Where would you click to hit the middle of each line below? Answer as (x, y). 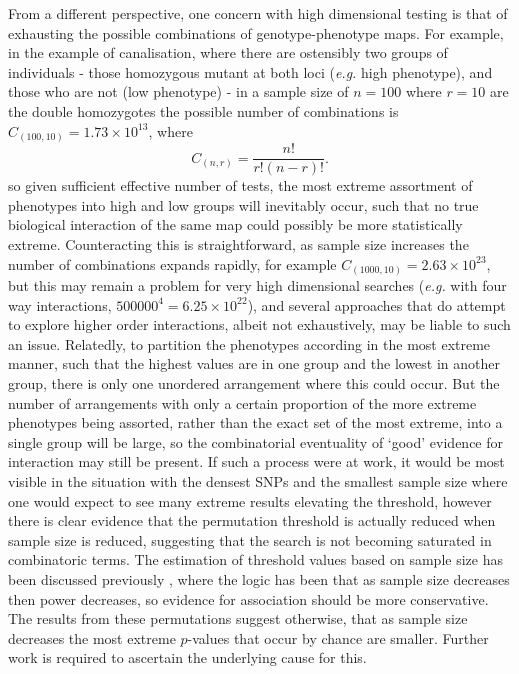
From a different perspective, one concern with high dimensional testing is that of (258, 13)
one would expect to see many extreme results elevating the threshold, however (250, 500)
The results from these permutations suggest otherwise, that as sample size (238, 618)
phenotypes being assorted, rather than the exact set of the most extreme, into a (255, 422)
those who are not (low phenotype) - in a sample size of (178, 91)
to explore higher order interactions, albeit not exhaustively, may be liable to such (259, 324)
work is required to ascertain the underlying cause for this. (187, 657)
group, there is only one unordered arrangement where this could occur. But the (254, 383)
